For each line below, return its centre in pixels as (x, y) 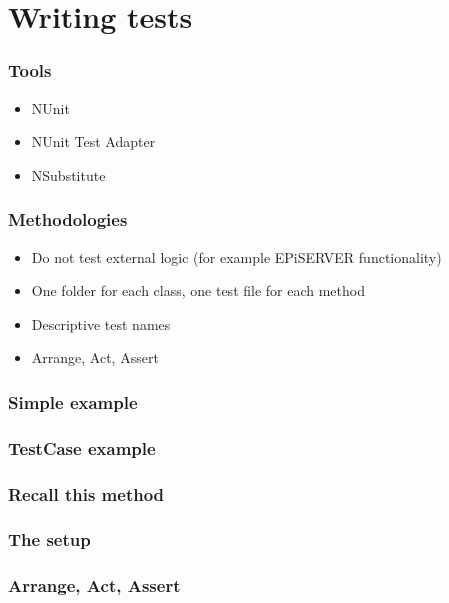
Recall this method (86, 493)
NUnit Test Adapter (93, 141)
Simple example (73, 401)
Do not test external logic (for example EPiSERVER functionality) (236, 256)
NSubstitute (68, 174)
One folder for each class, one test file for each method (198, 290)
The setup (49, 539)
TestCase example (82, 447)
